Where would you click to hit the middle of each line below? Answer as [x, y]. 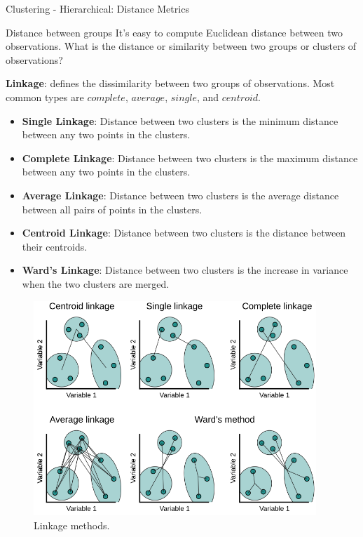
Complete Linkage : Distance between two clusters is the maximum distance [190, 158]
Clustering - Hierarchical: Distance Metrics [97, 8]
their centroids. [55, 246]
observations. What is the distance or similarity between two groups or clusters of [181, 46]
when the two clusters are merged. [96, 283]
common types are [45, 97]
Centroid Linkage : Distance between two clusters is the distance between [184, 233]
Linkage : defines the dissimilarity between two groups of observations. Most [170, 83]
